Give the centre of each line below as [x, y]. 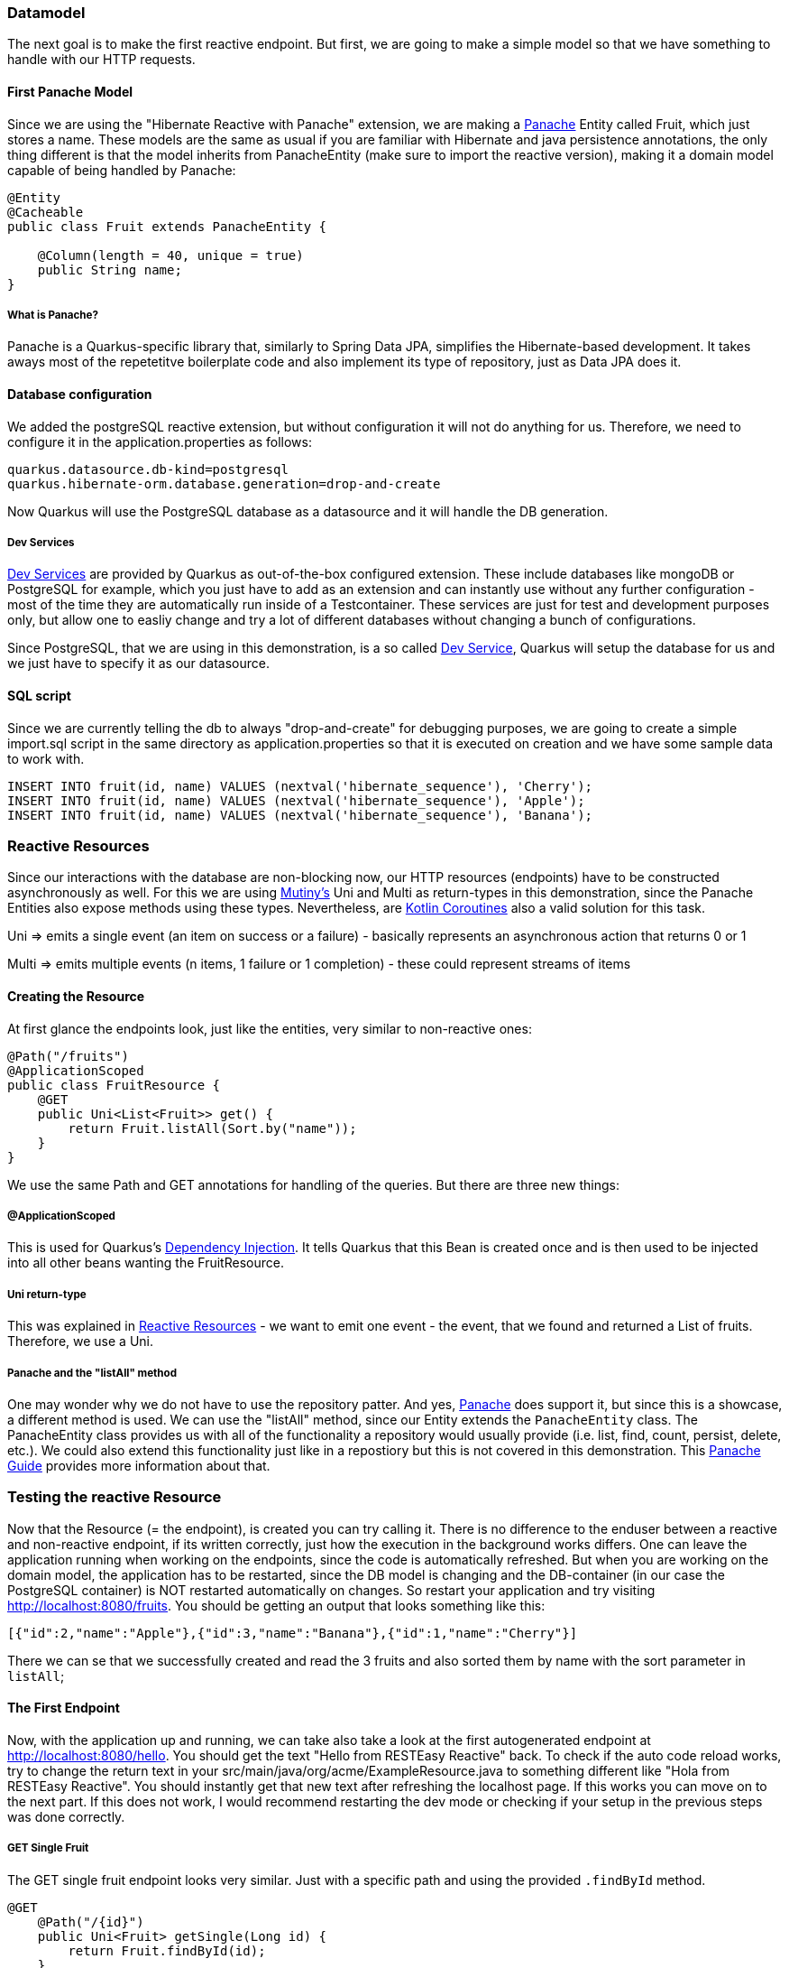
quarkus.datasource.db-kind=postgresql [148, 469]
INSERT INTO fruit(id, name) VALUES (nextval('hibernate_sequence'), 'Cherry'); [300, 786]
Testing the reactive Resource [115, 1497]
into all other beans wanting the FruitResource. [146, 1263]
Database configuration [80, 394]
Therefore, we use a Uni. [80, 1341]
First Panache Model [70, 91]
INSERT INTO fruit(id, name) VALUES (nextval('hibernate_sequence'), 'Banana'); [300, 815]
